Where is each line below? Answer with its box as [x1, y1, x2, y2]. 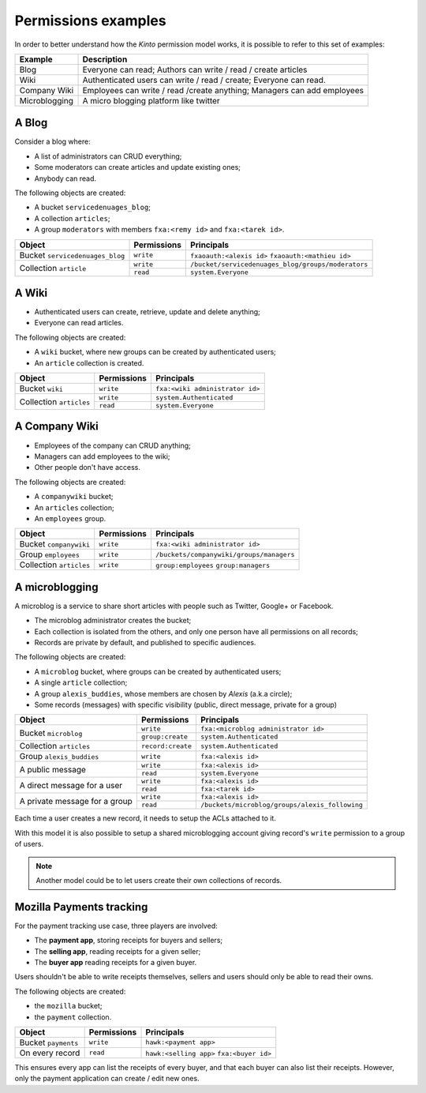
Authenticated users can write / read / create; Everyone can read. [82, 74, 327, 85]
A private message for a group [19, 795, 133, 806]
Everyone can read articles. [34, 318, 124, 328]
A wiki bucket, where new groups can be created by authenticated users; [34, 347, 276, 357]
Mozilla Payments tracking [14, 900, 148, 914]
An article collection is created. [34, 358, 144, 367]
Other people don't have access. [34, 463, 141, 472]
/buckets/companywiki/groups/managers [155, 550, 295, 558]
